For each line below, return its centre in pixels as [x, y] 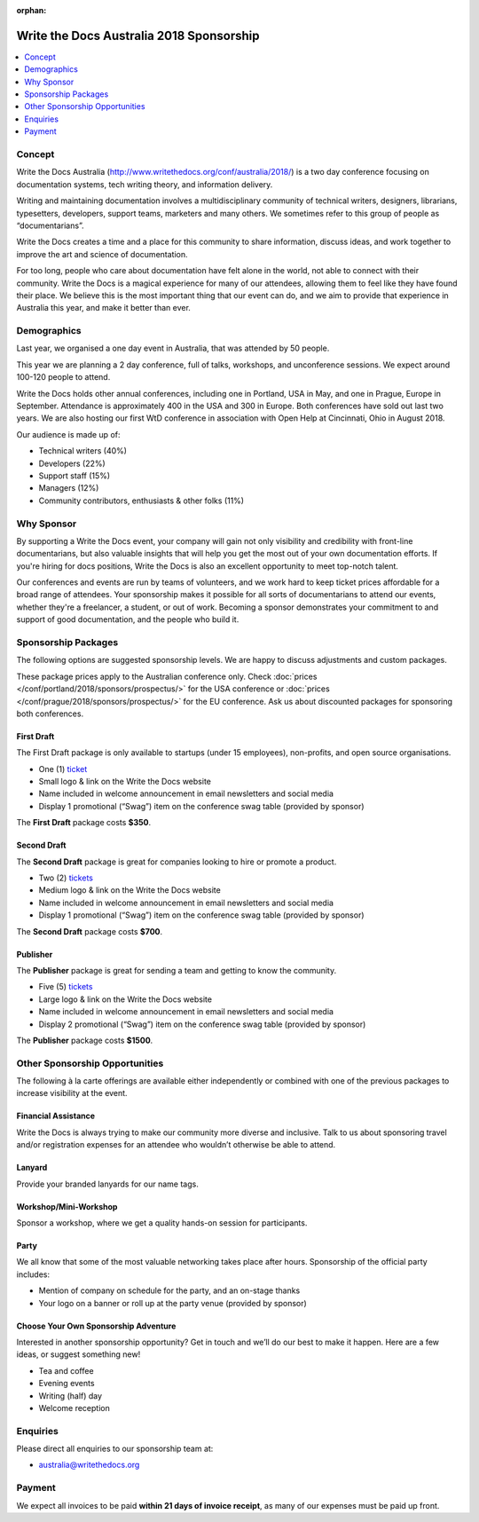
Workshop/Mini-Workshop [67, 1206]
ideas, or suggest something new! [79, 1354]
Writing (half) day [70, 1396]
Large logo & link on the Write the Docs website [126, 999]
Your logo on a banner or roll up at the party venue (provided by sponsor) [173, 1303]
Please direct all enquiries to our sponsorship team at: [115, 1449]
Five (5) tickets [66, 987]
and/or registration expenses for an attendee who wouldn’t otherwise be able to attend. [176, 1145]
